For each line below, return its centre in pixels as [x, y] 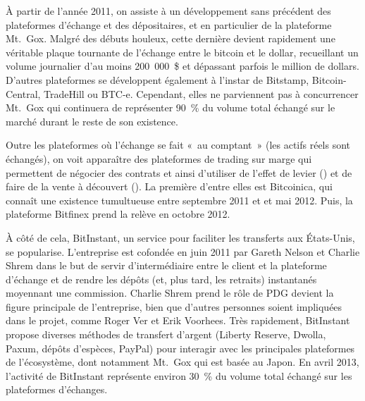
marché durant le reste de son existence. [92, 121]
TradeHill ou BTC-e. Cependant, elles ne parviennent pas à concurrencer [201, 93]
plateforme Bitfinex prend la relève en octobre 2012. [118, 214]
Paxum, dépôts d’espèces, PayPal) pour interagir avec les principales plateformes [180, 348]
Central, [23, 93]
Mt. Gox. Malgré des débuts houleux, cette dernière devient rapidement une [171, 38]
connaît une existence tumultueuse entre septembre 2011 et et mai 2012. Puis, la [179, 200]
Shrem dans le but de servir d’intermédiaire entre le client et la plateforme [166, 265]
